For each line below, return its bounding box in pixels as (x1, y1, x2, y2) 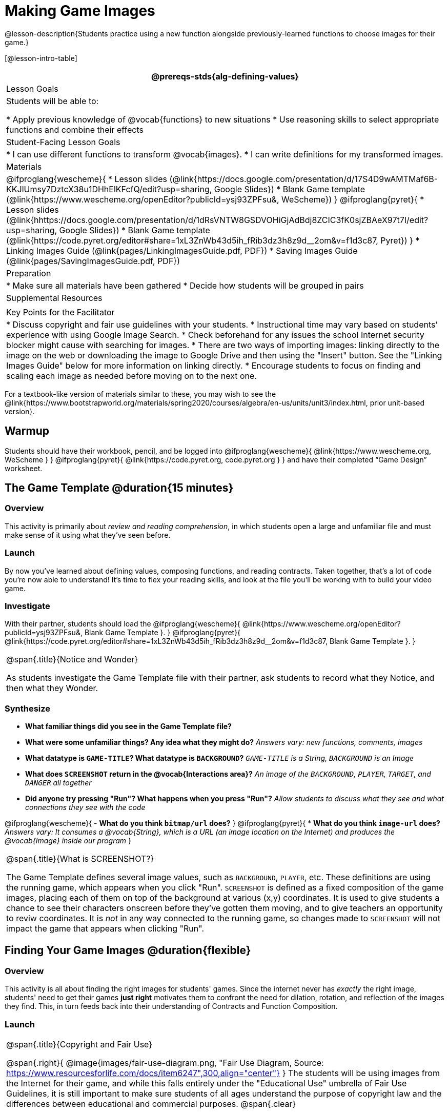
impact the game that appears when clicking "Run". (6, 923, 204, 934)
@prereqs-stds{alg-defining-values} (151, 71, 299, 82)
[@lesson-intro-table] (5, 53, 77, 63)
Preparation (6, 268, 51, 278)
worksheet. (5, 463, 43, 473)
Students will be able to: (6, 95, 99, 106)
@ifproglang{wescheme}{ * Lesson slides (6, 173, 168, 184)
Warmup (5, 424, 49, 438)
